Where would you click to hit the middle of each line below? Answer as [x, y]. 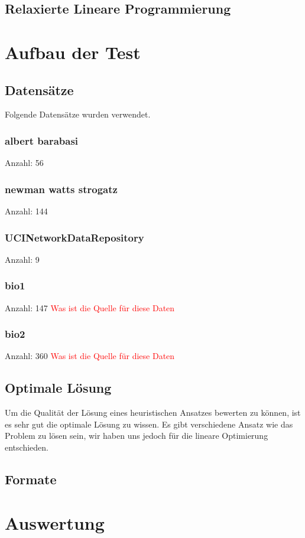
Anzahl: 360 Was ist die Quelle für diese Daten [90, 356]
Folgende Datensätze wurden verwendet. [78, 114]
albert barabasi [42, 140]
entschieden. [27, 447]
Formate [31, 479]
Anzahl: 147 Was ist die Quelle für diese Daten [90, 307]
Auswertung [55, 522]
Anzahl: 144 [26, 211]
